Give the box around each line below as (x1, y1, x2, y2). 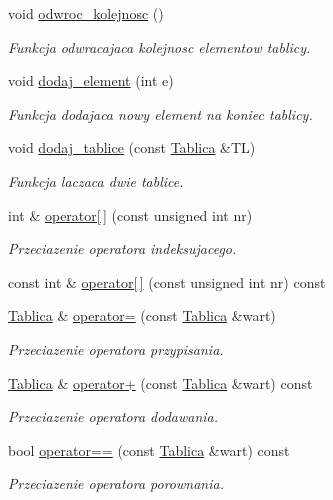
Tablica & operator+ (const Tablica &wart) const (8, 372, 313, 393)
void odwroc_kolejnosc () (8, 3, 164, 23)
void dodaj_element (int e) (8, 70, 174, 91)
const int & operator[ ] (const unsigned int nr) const (8, 271, 326, 292)
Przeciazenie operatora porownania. (8, 473, 224, 494)
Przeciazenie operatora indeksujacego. (8, 238, 237, 259)
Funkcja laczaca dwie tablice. (8, 170, 184, 191)
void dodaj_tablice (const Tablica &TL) (8, 137, 256, 158)
